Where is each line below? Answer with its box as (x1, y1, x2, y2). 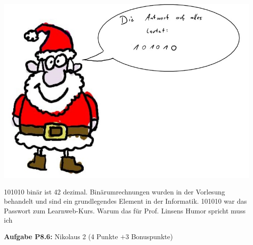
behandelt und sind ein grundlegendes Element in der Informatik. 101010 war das (4, 196, 247, 206)
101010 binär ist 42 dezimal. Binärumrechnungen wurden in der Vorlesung (4, 186, 225, 196)
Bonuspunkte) (131, 231, 173, 242)
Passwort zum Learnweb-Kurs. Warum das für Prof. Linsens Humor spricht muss (4, 205, 246, 215)
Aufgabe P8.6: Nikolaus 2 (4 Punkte (4, 231, 118, 242)
